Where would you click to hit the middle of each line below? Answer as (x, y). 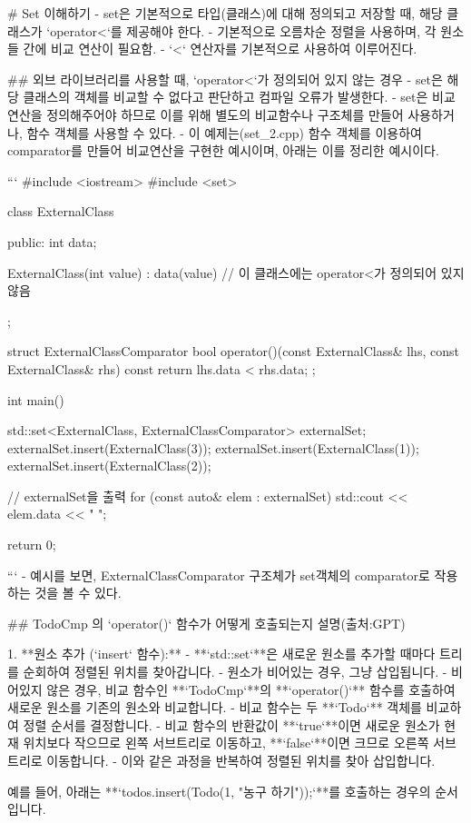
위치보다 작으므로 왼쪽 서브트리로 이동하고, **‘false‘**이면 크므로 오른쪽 (226, 743)
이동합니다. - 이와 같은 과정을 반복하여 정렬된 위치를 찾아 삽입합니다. (241, 760)
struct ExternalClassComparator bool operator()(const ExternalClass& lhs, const (233, 351)
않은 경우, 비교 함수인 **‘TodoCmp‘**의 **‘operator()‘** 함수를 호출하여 (251, 689)
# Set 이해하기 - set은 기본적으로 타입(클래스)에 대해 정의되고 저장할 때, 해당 (225, 13)
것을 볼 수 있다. (78, 593)
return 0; (32, 545)
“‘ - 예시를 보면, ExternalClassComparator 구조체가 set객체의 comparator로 (219, 575)
